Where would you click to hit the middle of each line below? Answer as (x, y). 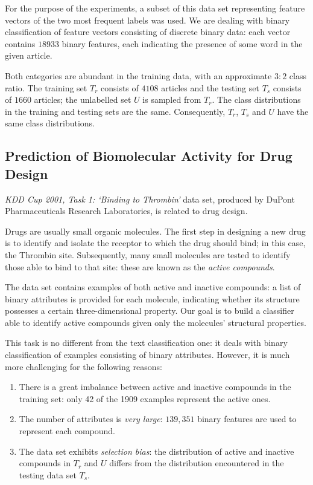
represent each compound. (67, 431)
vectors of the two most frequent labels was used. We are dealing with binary (147, 20)
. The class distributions (256, 99)
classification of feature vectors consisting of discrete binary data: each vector (148, 32)
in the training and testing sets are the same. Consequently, (115, 111)
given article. (29, 55)
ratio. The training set (46, 87)
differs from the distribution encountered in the (197, 463)
